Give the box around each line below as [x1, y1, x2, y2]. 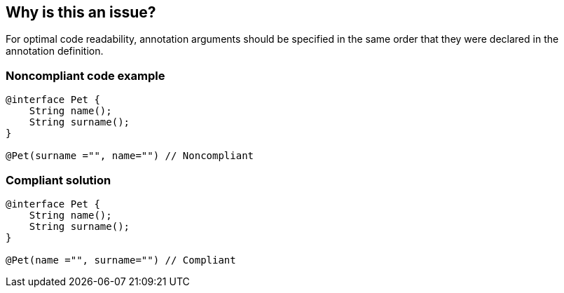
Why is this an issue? [6, 4, 156, 21]
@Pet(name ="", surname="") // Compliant [6, 254, 236, 266]
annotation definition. [6, 45, 104, 57]
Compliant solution [6, 172, 111, 187]
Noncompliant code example [6, 68, 165, 83]
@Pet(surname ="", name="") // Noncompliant [6, 150, 254, 162]
